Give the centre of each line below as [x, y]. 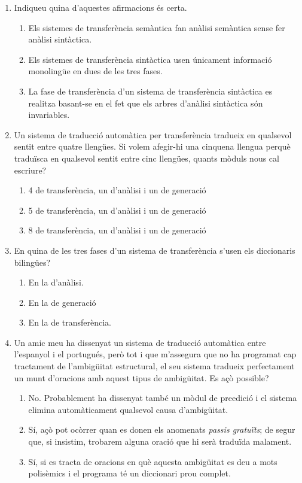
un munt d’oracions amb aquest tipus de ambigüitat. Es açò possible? [141, 377]
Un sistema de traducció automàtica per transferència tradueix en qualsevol [153, 134]
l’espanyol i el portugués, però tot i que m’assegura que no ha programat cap [155, 354]
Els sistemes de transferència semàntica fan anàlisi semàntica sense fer [157, 27]
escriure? [30, 170]
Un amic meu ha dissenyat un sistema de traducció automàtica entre [140, 342]
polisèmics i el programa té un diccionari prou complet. [129, 473]
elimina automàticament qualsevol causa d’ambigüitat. [128, 409]
